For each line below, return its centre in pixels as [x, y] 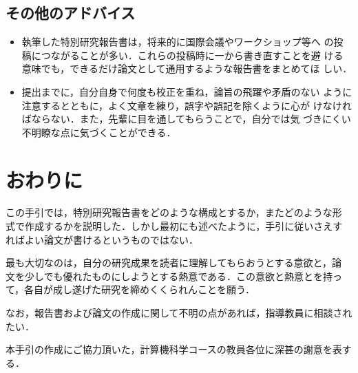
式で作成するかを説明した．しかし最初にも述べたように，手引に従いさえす [174, 226]
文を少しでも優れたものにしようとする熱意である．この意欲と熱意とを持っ [174, 276]
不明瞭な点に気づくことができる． [99, 132]
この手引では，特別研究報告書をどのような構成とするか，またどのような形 [174, 212]
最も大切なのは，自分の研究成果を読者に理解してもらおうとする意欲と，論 [173, 263]
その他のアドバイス [71, 13]
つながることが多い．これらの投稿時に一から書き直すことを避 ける [192, 55]
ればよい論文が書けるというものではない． [102, 239]
